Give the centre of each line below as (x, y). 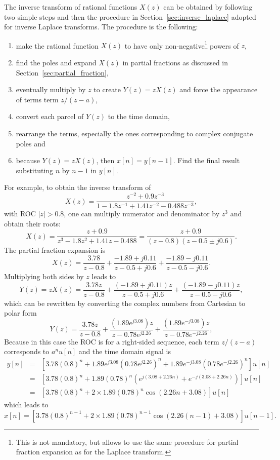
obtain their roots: (32, 223)
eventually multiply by (51, 89)
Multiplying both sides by (44, 276)
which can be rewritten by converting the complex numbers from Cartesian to (125, 303)
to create (107, 89)
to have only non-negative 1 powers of (182, 45)
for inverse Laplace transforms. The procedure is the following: (101, 27)
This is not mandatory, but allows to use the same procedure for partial (127, 442)
